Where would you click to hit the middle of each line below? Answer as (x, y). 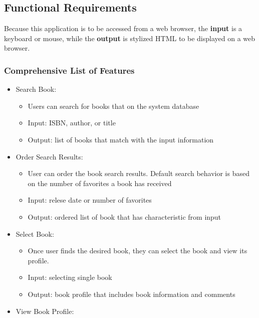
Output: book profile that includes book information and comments (132, 294)
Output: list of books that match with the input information (121, 139)
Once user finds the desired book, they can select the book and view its (138, 251)
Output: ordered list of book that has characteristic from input (124, 216)
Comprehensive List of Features (69, 70)
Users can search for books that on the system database (113, 106)
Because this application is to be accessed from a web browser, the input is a (123, 28)
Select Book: (35, 233)
